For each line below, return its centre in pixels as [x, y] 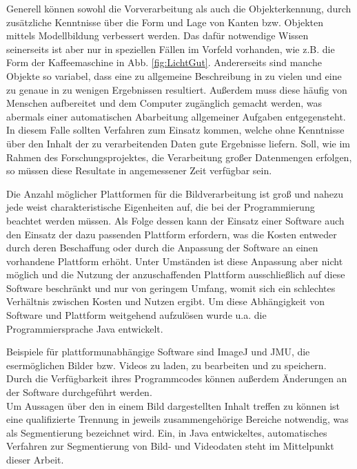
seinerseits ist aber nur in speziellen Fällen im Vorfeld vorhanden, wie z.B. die [171, 49]
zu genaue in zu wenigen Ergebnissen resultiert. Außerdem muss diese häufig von [177, 89]
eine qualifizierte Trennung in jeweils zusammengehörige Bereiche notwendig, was [177, 419]
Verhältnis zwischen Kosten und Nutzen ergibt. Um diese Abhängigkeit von [165, 301]
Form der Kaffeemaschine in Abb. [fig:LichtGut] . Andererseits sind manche [164, 62]
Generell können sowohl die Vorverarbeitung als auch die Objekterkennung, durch [179, 8]
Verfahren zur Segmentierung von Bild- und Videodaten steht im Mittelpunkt [170, 446]
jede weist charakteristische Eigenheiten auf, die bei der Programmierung [161, 207]
